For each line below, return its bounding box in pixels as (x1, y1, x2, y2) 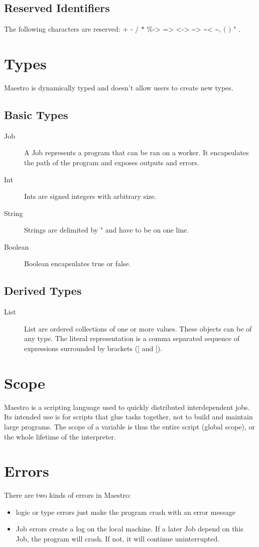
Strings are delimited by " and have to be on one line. (24, 225, 189, 235)
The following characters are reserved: (4, 24, 120, 34)
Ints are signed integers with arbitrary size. (24, 191, 157, 201)
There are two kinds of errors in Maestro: (4, 490, 131, 500)
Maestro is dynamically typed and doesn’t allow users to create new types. (4, 82, 233, 92)
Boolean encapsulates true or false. (24, 258, 131, 269)
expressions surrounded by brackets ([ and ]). (24, 343, 163, 354)
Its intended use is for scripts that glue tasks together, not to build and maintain (4, 411, 253, 422)
